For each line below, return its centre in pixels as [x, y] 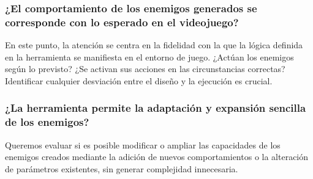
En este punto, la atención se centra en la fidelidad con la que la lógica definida [154, 45]
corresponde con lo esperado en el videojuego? [122, 22]
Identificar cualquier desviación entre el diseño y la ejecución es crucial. [139, 80]
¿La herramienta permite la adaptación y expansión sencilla [156, 108]
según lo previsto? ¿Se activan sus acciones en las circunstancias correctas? [145, 69]
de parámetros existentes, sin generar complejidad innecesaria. [122, 168]
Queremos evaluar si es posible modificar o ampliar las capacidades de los [143, 144]
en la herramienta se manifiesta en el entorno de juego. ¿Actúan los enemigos [149, 57]
